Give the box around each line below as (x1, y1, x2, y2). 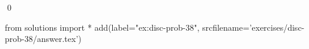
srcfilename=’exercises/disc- (202, 21, 305, 33)
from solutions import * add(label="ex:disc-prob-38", (5, 21, 200, 33)
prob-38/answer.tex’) (5, 32, 82, 45)
